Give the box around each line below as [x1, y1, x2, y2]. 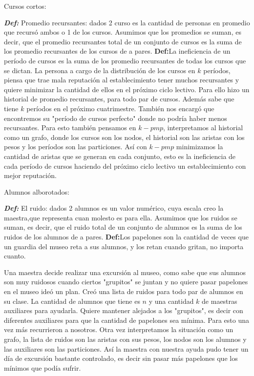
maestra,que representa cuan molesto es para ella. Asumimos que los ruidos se [4, 212, 237, 222]
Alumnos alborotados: [4, 186, 69, 197]
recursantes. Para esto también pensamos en [4, 122, 136, 133]
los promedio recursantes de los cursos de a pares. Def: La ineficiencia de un [4, 46, 231, 56]
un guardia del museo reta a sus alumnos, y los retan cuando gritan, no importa [4, 241, 244, 251]
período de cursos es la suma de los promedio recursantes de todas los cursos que [4, 55, 246, 65]
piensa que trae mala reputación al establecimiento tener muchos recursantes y [4, 75, 239, 85]
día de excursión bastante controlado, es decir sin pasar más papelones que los [4, 353, 238, 363]
